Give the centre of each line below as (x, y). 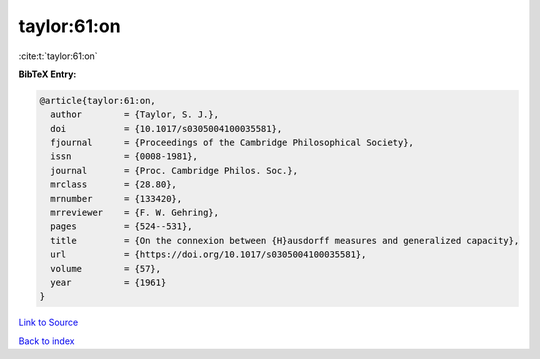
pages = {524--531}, (122, 226)
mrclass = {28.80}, (113, 184)
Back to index (46, 341)
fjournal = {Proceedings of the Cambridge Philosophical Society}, (232, 143)
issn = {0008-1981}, (124, 156)
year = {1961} (108, 282)
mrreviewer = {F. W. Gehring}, (135, 213)
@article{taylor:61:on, (98, 100)
